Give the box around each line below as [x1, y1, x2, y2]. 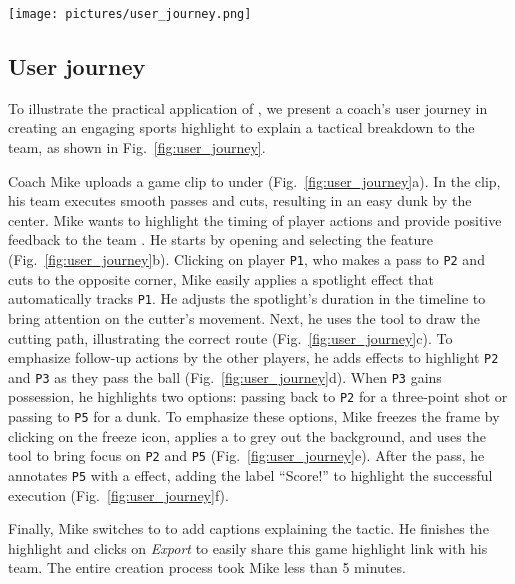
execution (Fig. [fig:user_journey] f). [8, 484, 229, 505]
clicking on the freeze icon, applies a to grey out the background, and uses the [8, 425, 486, 446]
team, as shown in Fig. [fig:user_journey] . [8, 137, 266, 158]
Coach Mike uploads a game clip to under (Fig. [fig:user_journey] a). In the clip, [8, 170, 501, 191]
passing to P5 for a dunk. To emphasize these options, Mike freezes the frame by [8, 406, 500, 427]
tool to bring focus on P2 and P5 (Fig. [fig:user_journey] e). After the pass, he [8, 445, 485, 466]
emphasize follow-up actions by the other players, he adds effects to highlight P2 [8, 347, 499, 368]
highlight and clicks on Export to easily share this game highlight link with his [8, 537, 488, 558]
